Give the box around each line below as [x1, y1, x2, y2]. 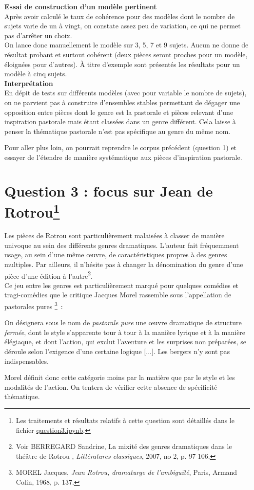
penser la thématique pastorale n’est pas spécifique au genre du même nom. [4, 126, 231, 136]
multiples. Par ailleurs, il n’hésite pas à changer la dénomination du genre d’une [4, 259, 243, 269]
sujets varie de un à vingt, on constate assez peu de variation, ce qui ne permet [4, 21, 241, 31]
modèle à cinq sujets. [4, 68, 67, 79]
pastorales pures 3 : [4, 299, 63, 311]
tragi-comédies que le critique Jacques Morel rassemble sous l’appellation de [4, 290, 232, 300]
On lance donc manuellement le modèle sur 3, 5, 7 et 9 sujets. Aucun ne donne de [4, 40, 249, 50]
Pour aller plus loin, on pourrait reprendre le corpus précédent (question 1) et [4, 142, 237, 153]
